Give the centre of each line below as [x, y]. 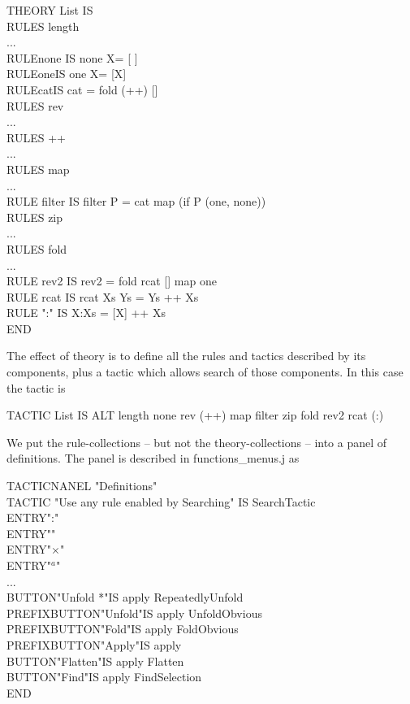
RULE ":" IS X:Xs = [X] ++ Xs [86, 313]
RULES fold [37, 248]
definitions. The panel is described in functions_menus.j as [153, 458]
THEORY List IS [50, 10]
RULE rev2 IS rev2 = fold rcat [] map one [112, 281]
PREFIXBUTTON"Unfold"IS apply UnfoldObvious [134, 613]
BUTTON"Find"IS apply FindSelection [104, 677]
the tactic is [36, 387]
